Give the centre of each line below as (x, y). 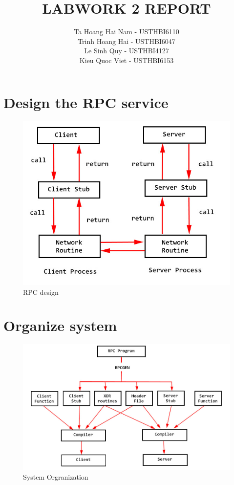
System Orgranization (56, 477)
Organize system (60, 325)
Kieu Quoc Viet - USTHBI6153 (127, 60)
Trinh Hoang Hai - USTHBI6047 (127, 41)
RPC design (41, 292)
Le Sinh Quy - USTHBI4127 (127, 51)
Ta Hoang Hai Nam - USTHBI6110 (127, 32)
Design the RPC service (86, 102)
